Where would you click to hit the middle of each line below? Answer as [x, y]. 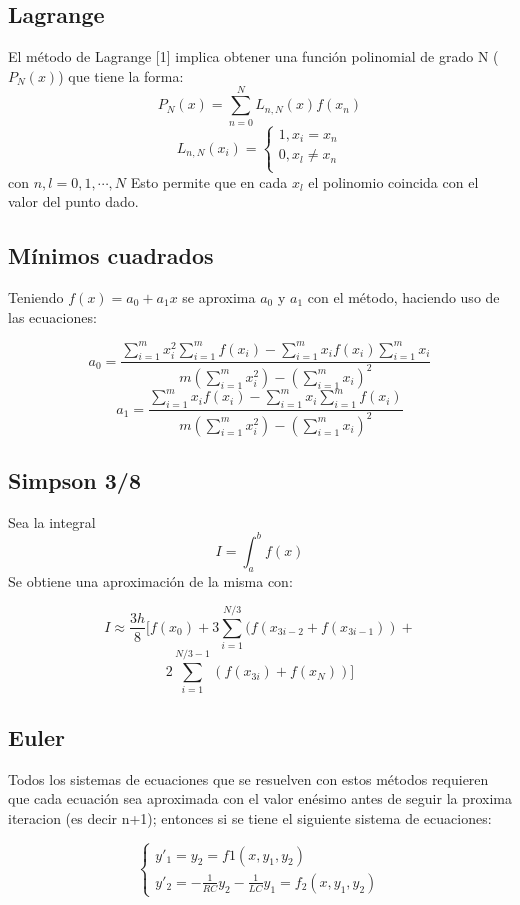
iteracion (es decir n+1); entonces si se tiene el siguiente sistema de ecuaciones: [250, 817]
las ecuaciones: [52, 316]
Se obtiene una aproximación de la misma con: [150, 580]
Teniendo [36, 296]
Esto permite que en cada [209, 181]
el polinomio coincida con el [393, 181]
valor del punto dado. [73, 201]
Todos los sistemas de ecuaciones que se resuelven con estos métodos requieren [248, 778]
